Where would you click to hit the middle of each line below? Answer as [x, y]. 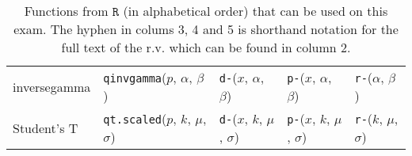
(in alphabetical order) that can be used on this [256, 11]
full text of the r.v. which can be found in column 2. [206, 47]
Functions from [66, 11]
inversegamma [52, 86]
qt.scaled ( [135, 118]
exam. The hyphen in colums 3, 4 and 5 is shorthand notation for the [206, 29]
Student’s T [46, 127]
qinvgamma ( [135, 77]
